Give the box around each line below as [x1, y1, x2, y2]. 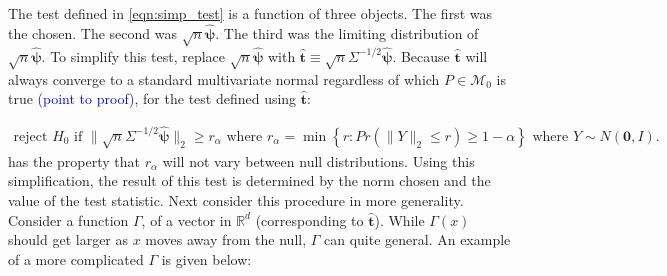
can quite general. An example [324, 229, 511, 250]
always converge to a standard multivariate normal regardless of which [8, 68, 440, 89]
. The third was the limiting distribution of [215, 22, 479, 43]
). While [374, 209, 425, 230]
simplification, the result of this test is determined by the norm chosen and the [8, 170, 491, 191]
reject [13, 129, 48, 144]
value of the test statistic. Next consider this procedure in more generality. [8, 189, 464, 210]
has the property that [8, 150, 141, 171]
